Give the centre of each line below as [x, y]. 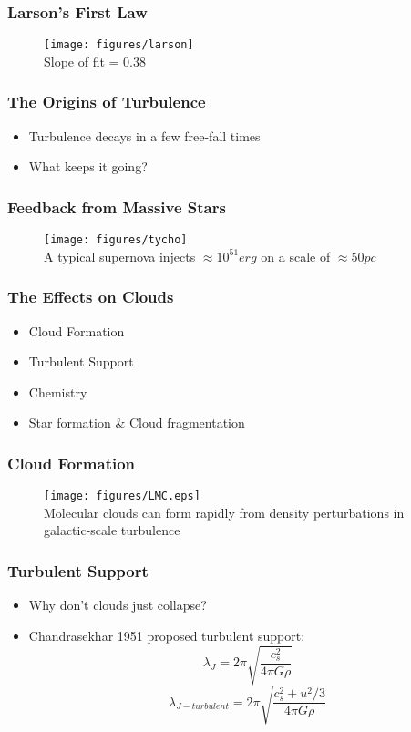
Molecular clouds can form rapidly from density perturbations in [224, 512]
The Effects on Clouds [91, 297]
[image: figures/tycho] [116, 240]
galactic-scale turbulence [112, 530]
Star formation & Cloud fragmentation [137, 423]
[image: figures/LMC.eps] [122, 496]
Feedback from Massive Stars [117, 206]
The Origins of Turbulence [107, 102]
